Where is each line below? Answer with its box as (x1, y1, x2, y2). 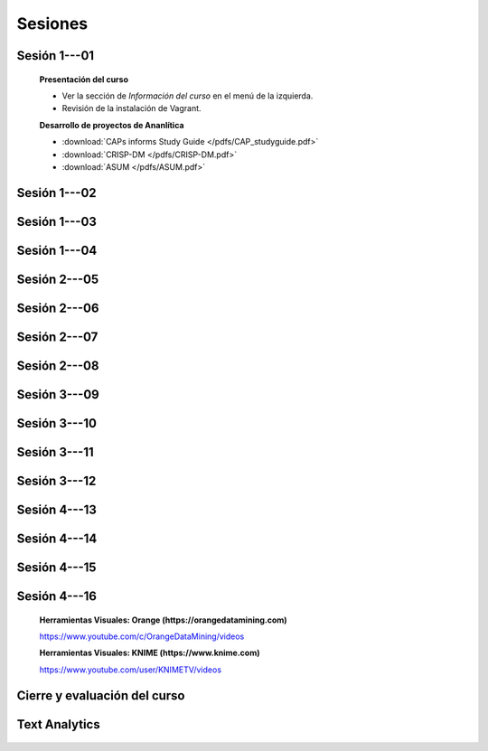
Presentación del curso (39, 73, 128, 85)
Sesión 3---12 (16, 473, 97, 488)
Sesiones (16, 14, 89, 33)
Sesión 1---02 (16, 185, 97, 201)
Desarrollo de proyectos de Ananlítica (39, 119, 184, 130)
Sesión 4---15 (16, 559, 97, 575)
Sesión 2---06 (16, 300, 99, 315)
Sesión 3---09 (16, 387, 99, 402)
